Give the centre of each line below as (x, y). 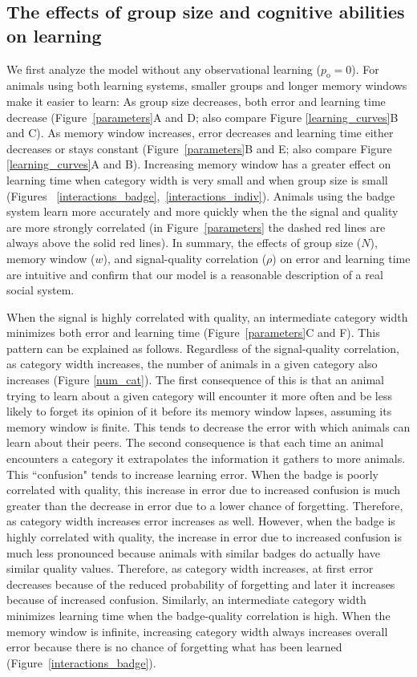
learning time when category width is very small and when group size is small (197, 179)
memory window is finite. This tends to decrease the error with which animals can (208, 426)
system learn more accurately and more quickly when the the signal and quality (202, 211)
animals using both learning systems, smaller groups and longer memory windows (207, 85)
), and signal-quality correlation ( (185, 258)
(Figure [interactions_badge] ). (81, 662)
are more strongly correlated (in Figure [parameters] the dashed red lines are (196, 227)
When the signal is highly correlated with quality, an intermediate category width (207, 316)
